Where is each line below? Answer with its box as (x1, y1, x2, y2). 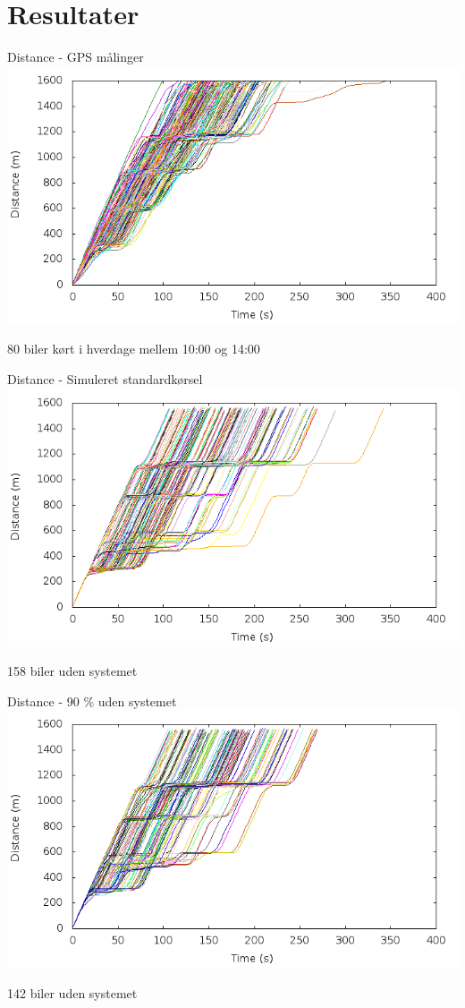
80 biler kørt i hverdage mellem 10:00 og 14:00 (7, 339, 260, 358)
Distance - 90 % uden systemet (7, 691, 177, 710)
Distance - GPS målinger (7, 47, 144, 66)
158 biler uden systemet (7, 662, 138, 680)
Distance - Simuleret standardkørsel (7, 369, 203, 388)
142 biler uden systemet (7, 983, 138, 1002)
